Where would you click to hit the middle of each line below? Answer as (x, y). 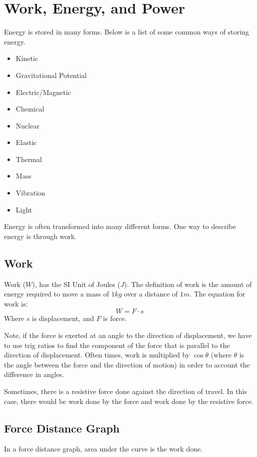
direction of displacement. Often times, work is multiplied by (97, 355)
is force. (115, 318)
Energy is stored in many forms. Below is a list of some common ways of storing (127, 32)
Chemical (30, 109)
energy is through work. (40, 236)
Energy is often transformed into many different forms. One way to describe (120, 226)
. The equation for (217, 294)
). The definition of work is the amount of (188, 284)
